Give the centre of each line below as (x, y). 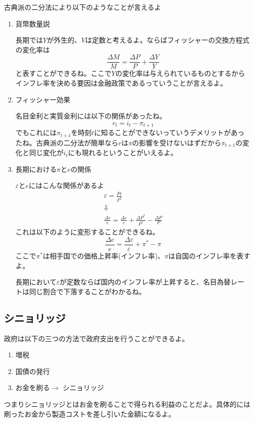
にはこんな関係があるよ (66, 185)
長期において (36, 282)
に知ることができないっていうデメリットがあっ (169, 132)
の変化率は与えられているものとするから (180, 73)
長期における (36, 169)
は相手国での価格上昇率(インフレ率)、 (104, 256)
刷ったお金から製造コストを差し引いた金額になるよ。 (90, 413)
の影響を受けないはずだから (177, 142)
